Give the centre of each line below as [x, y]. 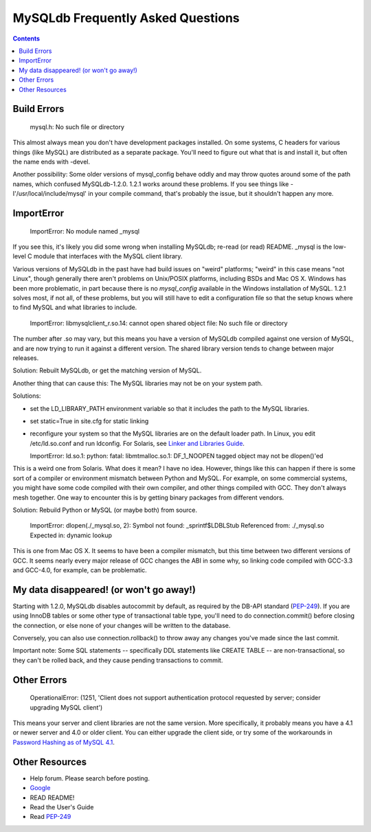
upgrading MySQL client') [66, 707]
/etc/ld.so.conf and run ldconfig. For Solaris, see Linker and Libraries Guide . [137, 443]
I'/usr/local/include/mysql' [50, 194]
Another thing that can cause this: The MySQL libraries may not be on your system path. [138, 383]
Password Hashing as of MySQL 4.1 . [64, 742]
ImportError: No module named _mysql [85, 231]
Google [40, 788]
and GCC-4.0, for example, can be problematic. [80, 570]
